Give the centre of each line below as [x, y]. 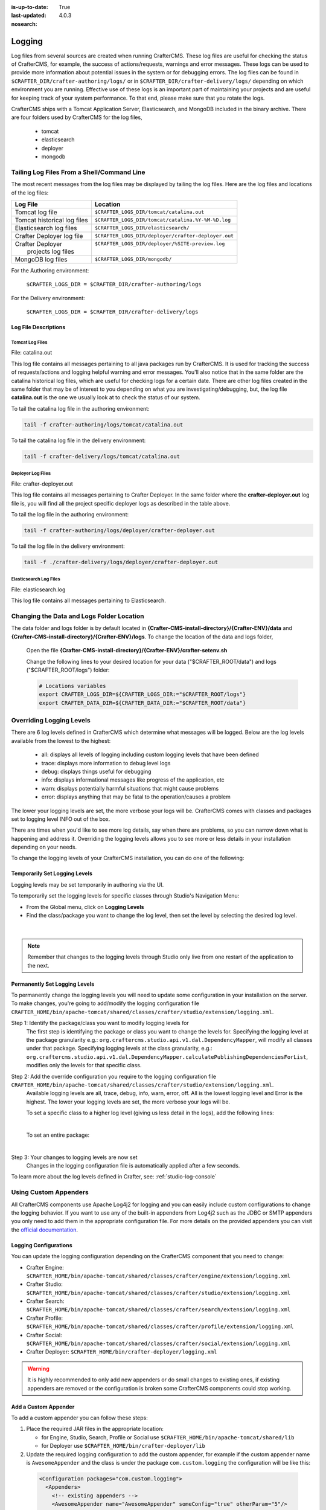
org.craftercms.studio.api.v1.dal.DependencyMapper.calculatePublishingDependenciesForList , [167, 1056]
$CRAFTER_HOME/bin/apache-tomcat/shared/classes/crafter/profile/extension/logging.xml [160, 1327]
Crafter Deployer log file [49, 236]
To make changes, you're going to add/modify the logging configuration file [105, 1003]
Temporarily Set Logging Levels [52, 873]
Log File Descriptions [38, 327]
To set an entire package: [58, 1135]
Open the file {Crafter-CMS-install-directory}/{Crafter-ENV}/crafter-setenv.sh [127, 651]
